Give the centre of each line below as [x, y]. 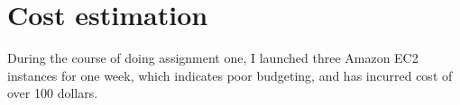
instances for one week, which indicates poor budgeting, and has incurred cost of [230, 75]
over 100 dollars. [53, 93]
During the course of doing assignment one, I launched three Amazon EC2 [213, 58]
